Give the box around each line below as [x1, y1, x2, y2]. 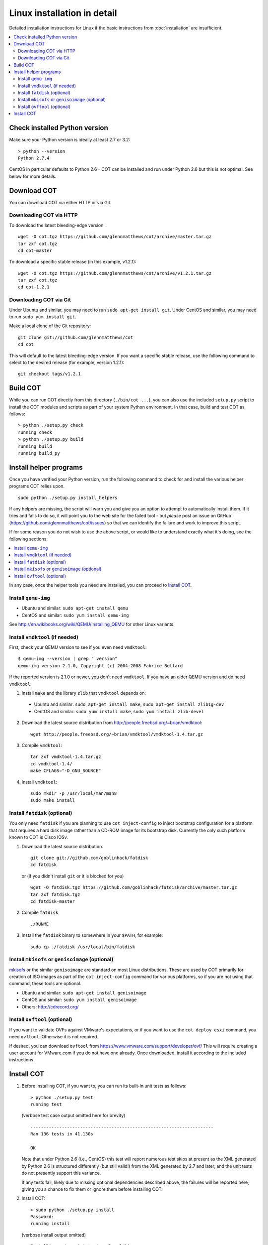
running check [18, 429, 52, 435]
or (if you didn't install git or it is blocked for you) [21, 873, 124, 879]
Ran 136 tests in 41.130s [30, 1131, 94, 1137]
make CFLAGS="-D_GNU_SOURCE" [30, 768, 101, 774]
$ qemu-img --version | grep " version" [18, 656, 118, 662]
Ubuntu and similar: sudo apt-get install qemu [21, 605, 129, 611]
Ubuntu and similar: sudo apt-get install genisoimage [21, 990, 146, 996]
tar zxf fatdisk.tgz [30, 891, 80, 897]
